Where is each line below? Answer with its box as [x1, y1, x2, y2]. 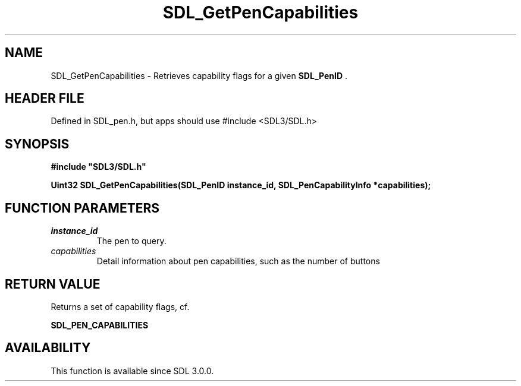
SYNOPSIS [5, 136, 70, 151]
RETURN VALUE [5, 276, 101, 292]
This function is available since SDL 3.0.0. [51, 365, 214, 376]
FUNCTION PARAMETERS [5, 200, 159, 216]
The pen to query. [96, 236, 167, 246]
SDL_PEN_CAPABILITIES [51, 319, 149, 330]
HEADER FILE [5, 91, 84, 106]
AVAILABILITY [5, 340, 91, 356]
